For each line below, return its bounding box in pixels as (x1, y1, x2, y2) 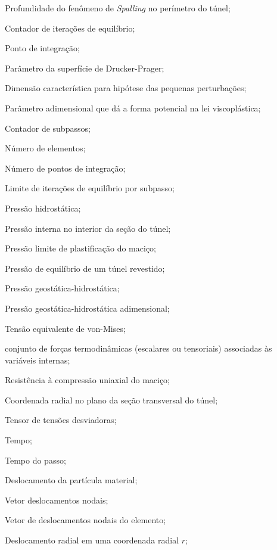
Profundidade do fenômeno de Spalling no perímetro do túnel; (5, 2, 231, 14)
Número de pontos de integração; (5, 161, 126, 174)
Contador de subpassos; (5, 122, 91, 134)
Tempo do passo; (5, 453, 66, 466)
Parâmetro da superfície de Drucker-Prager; (5, 61, 164, 74)
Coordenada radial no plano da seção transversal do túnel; (5, 393, 218, 406)
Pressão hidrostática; (5, 201, 81, 214)
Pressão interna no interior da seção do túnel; (5, 222, 171, 234)
